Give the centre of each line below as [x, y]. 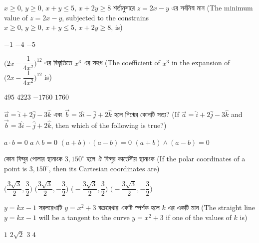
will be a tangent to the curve [84, 217]
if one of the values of [199, 217]
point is [15, 168]
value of [16, 17]
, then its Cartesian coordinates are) [104, 168]
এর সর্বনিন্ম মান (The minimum [212, 7]
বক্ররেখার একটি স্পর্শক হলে [129, 207]
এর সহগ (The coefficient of [122, 62]
